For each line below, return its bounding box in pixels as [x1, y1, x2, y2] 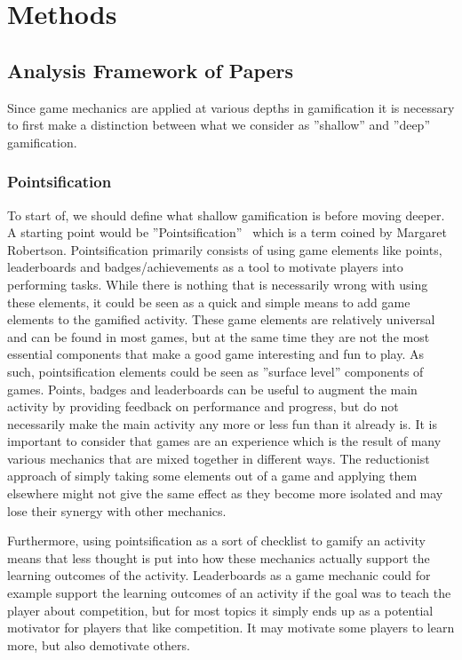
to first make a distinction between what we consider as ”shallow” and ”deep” [7, 115, 431, 134]
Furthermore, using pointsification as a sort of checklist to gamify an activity [7, 531, 426, 550]
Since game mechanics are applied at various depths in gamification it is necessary [7, 98, 455, 116]
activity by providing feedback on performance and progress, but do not [7, 397, 399, 416]
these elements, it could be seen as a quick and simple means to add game [7, 292, 410, 311]
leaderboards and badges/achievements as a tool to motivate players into [7, 258, 403, 276]
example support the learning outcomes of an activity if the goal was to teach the [7, 584, 451, 602]
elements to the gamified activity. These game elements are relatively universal [7, 310, 435, 329]
